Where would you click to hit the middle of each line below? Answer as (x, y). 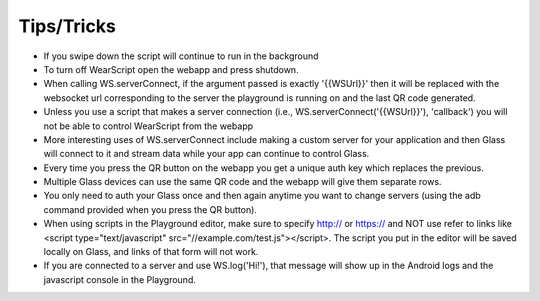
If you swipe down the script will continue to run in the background (181, 56)
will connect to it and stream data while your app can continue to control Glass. (206, 154)
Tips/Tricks (67, 26)
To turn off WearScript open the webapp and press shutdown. (171, 69)
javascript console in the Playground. (120, 279)
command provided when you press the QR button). (150, 209)
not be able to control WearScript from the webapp (148, 126)
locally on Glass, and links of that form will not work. (151, 252)
